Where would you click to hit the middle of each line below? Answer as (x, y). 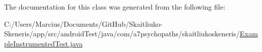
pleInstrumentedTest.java (43, 43)
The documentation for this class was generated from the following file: (115, 7)
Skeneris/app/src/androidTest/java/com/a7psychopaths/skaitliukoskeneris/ (122, 34)
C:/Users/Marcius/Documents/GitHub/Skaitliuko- (83, 23)
